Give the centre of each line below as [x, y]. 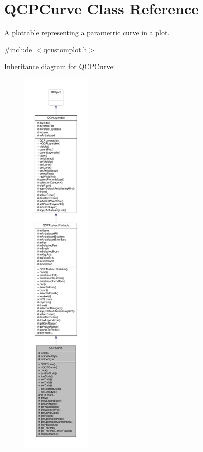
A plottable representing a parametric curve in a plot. [87, 33]
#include [18, 49]
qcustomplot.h [65, 49]
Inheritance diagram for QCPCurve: [60, 66]
